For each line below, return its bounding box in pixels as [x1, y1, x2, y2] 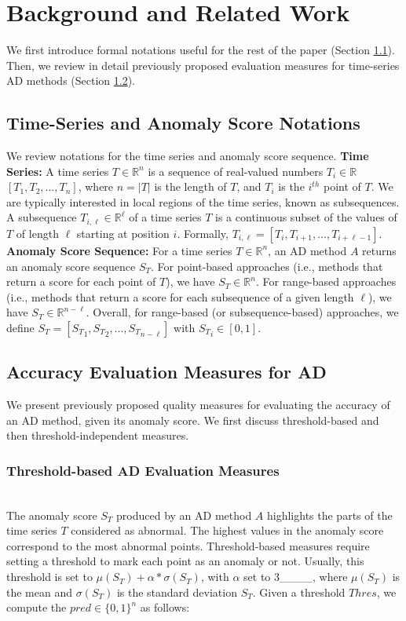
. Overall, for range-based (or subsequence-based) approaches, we [86, 304, 399, 320]
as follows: [140, 599, 190, 616]
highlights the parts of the [267, 506, 393, 523]
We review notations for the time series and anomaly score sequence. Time [6, 148, 369, 164]
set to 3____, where [243, 568, 348, 585]
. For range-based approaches [255, 273, 397, 290]
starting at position [76, 225, 170, 241]
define [6, 319, 35, 335]
